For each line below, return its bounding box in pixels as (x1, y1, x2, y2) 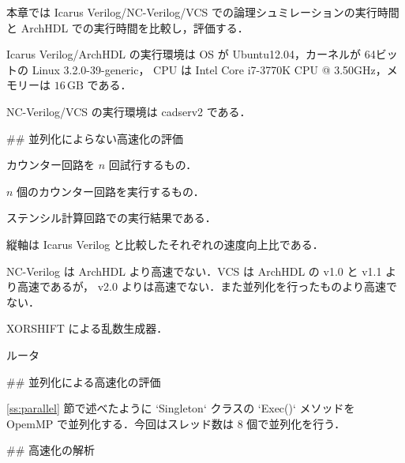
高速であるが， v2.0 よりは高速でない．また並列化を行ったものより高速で (17, 278, 398, 295)
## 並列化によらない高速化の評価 (6, 130, 183, 146)
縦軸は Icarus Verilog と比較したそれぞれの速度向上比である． (6, 235, 324, 252)
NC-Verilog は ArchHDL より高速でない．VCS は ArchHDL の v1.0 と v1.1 (6, 262, 382, 279)
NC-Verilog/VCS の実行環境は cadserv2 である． (6, 103, 251, 119)
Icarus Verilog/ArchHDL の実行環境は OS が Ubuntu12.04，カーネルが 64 (6, 46, 376, 62)
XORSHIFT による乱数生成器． (6, 320, 168, 337)
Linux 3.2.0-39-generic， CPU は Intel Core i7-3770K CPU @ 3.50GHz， (32, 61, 387, 77)
